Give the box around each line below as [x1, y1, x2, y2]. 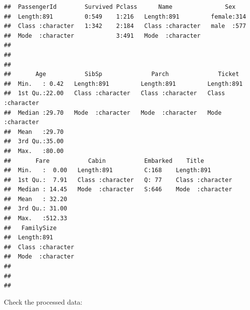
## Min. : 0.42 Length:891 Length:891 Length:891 [4, 80, 243, 87]
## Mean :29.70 [4, 128, 64, 135]
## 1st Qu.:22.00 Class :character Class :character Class [4, 90, 225, 97]
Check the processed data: [4, 296, 83, 307]
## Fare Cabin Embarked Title [4, 157, 204, 164]
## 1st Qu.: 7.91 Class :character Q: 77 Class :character [4, 176, 232, 183]
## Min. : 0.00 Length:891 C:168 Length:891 [4, 167, 211, 174]
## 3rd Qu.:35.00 [4, 138, 64, 145]
